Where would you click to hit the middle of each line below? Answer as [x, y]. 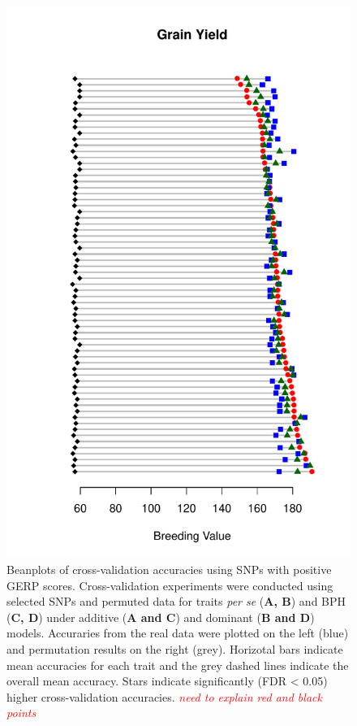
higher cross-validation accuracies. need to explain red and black [164, 696]
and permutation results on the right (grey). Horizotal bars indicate [175, 648]
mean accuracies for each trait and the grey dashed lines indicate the [178, 665]
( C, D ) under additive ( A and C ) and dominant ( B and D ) [161, 617]
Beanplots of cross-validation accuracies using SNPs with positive [169, 569]
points [22, 713]
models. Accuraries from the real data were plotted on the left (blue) [178, 633]
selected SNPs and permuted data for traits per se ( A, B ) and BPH [176, 601]
